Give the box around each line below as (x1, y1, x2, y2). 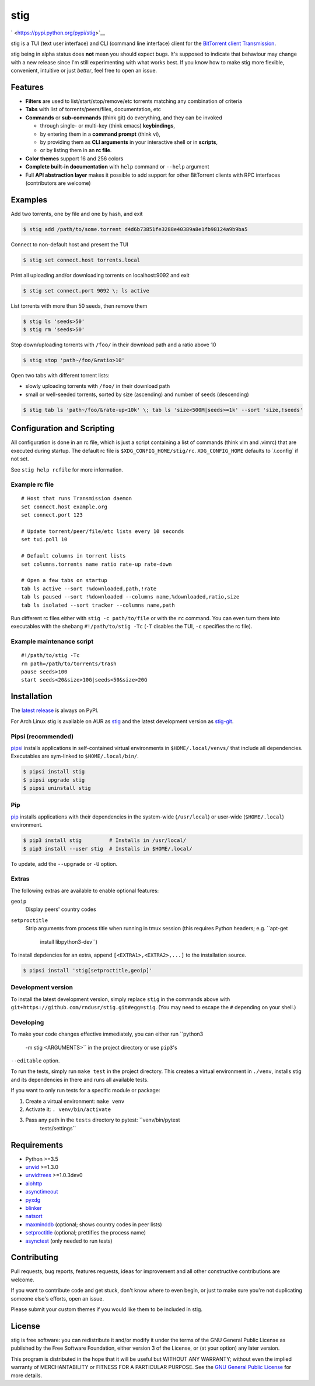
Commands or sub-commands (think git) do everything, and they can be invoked (25, 114, 222, 121)
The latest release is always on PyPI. (10, 707, 99, 714)
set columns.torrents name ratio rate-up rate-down (21, 560, 172, 568)
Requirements (10, 1140, 64, 1150)
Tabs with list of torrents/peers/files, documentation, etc (25, 106, 162, 113)
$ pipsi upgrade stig (23, 776, 85, 783)
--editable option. (10, 1057, 60, 1064)
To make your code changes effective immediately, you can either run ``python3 (10, 1030, 204, 1038)
